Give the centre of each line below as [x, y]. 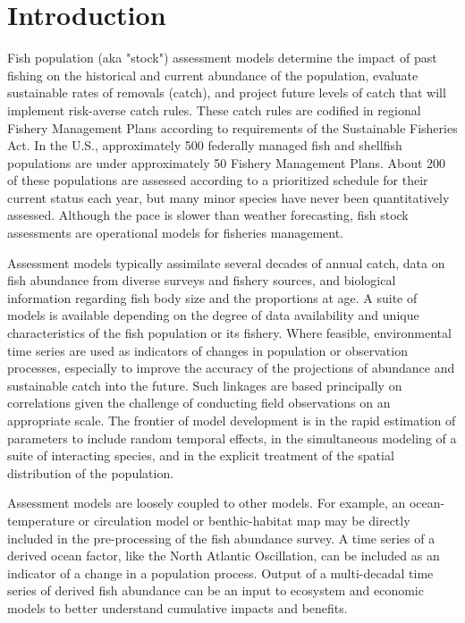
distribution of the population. [91, 472]
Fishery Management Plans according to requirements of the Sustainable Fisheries [232, 127]
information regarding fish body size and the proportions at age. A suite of [212, 297]
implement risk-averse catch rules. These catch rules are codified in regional [214, 109]
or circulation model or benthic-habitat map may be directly [244, 520]
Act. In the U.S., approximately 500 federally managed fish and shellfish [205, 145]
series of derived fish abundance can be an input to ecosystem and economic [216, 590]
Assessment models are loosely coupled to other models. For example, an [207, 503]
